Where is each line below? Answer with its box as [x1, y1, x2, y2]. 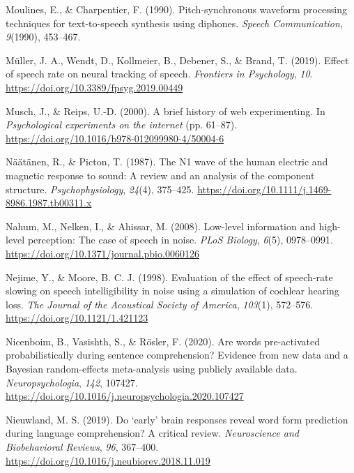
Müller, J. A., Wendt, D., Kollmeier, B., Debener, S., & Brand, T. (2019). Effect [6, 52, 349, 67]
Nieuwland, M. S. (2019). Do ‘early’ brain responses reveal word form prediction [6, 412, 348, 426]
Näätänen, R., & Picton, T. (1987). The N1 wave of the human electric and [6, 154, 328, 169]
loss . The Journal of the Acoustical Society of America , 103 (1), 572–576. [6, 296, 314, 311]
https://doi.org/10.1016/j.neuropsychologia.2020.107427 [6, 389, 244, 403]
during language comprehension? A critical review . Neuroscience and [6, 426, 299, 440]
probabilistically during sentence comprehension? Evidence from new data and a [6, 347, 348, 362]
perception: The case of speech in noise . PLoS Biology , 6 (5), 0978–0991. [27, 232, 333, 247]
